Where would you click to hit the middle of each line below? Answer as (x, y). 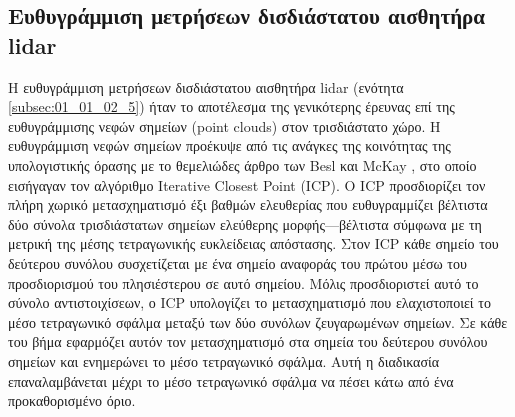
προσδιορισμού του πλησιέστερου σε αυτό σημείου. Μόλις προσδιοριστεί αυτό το (243, 282)
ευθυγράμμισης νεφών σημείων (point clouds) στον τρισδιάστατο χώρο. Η (224, 125)
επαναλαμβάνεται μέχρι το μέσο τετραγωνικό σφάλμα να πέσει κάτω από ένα (231, 380)
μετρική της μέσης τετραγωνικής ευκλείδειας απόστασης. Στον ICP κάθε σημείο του (253, 243)
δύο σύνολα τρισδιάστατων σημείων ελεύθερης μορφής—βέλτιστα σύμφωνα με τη (245, 223)
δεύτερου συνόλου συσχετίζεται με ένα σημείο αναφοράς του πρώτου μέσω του (237, 262)
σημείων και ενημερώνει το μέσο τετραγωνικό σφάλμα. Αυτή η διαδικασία (224, 360)
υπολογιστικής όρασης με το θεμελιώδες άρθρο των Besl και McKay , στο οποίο (242, 164)
